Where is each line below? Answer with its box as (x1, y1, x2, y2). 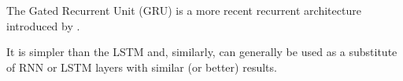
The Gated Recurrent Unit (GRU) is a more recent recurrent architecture (6, 2, 361, 18)
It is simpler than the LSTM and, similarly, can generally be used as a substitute (6, 44, 397, 60)
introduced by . (6, 17, 80, 33)
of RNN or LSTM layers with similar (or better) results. (6, 58, 277, 75)
